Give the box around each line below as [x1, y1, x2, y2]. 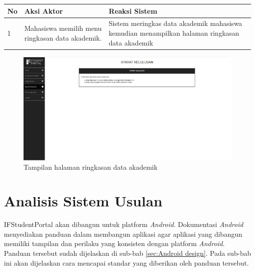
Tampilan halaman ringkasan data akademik [24, 162, 158, 172]
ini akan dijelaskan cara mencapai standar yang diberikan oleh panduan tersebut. [4, 257, 249, 268]
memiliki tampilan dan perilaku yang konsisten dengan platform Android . [4, 238, 225, 248]
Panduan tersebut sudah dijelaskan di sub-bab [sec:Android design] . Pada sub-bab [4, 248, 251, 258]
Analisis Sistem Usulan [4, 191, 163, 211]
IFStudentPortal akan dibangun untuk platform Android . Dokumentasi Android [4, 219, 243, 229]
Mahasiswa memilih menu [24, 23, 102, 33]
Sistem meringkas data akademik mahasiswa [108, 18, 242, 28]
